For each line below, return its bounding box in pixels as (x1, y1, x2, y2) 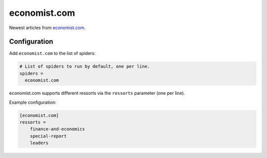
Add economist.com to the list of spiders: (9, 50, 96, 56)
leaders (30, 140, 49, 146)
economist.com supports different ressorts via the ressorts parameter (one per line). (9, 90, 185, 96)
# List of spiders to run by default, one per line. (19, 64, 150, 69)
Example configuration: (9, 99, 57, 105)
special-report (30, 133, 67, 139)
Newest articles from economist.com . (9, 25, 86, 31)
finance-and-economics (30, 126, 85, 132)
